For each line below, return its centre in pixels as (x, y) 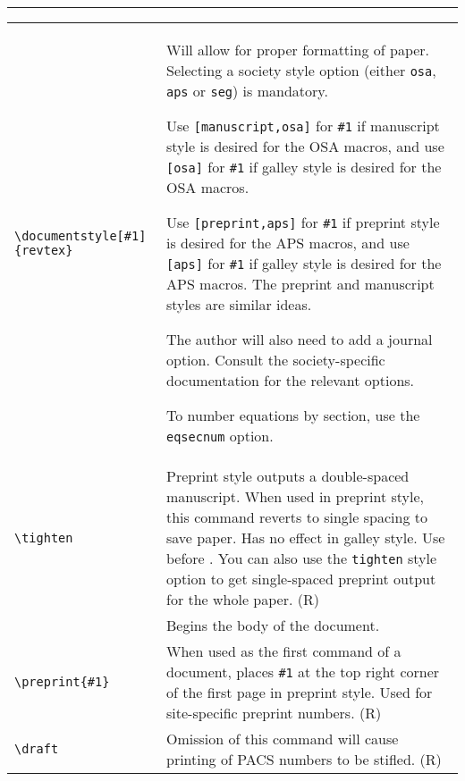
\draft (37, 749)
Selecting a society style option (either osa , (301, 70)
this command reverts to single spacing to (296, 517)
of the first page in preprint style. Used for (299, 692)
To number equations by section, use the (293, 415)
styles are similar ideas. (239, 304)
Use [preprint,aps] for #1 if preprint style (303, 222)
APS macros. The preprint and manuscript (300, 284)
